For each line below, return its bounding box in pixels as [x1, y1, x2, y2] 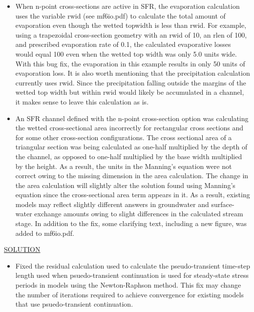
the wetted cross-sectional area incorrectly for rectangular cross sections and [15, 123, 244, 133]
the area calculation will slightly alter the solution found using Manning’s [15, 180, 235, 190]
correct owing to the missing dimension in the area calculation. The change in [15, 170, 249, 181]
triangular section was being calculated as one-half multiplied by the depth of [15, 142, 248, 152]
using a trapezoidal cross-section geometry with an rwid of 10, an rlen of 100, [15, 29, 247, 40]
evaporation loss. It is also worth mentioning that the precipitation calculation [15, 68, 250, 78]
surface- [211, 199, 234, 209]
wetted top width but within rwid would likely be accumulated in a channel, [15, 87, 244, 97]
